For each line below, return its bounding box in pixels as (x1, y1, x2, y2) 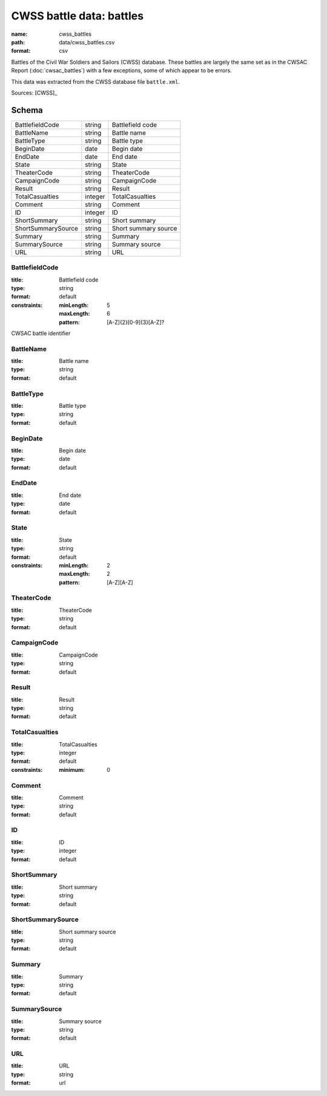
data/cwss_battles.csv (59, 38, 115, 46)
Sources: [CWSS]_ (11, 89, 58, 96)
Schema (11, 105, 44, 115)
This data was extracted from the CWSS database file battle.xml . (11, 78, 180, 85)
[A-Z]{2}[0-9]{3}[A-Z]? (107, 319, 165, 326)
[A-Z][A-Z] (107, 578, 133, 586)
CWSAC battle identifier (11, 330, 71, 337)
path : (11, 38, 25, 46)
